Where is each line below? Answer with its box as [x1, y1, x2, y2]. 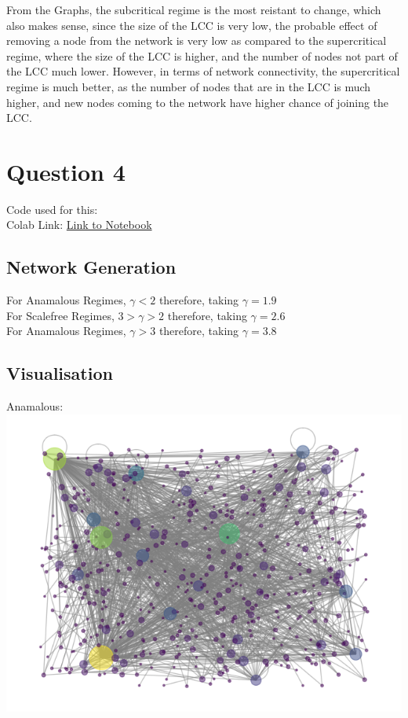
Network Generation [6, 255, 177, 279]
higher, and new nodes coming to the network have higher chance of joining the [6, 94, 389, 110]
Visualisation [6, 361, 113, 385]
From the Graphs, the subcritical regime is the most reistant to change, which [6, 2, 381, 17]
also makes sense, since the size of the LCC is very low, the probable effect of [6, 17, 377, 33]
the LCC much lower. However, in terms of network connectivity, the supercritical [6, 63, 400, 79]
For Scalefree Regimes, [6, 307, 115, 323]
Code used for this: [6, 201, 98, 217]
